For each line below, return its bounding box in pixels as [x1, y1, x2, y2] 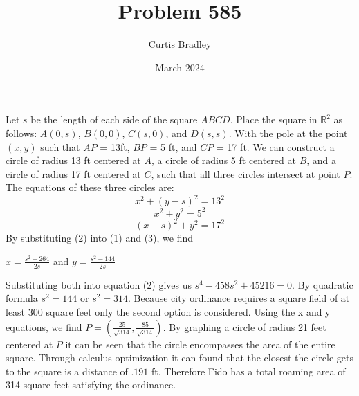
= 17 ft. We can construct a [216, 139, 335, 154]
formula [6, 291, 38, 305]
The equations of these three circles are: [6, 180, 174, 195]
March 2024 [155, 60, 205, 74]
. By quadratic [292, 277, 353, 291]
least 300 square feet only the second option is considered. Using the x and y [6, 304, 331, 318]
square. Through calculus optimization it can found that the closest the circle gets [6, 350, 353, 365]
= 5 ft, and [149, 139, 197, 154]
